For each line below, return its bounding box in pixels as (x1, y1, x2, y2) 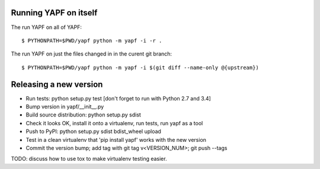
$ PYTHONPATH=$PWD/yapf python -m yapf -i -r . (21, 37, 162, 44)
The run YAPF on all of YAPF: (11, 24, 82, 31)
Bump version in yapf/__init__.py (25, 103, 104, 110)
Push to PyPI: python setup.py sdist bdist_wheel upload (25, 128, 161, 135)
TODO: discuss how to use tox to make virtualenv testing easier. (11, 155, 167, 162)
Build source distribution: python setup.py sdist (25, 111, 142, 118)
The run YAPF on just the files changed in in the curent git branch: (11, 50, 172, 57)
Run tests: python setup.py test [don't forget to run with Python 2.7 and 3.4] (25, 95, 212, 102)
